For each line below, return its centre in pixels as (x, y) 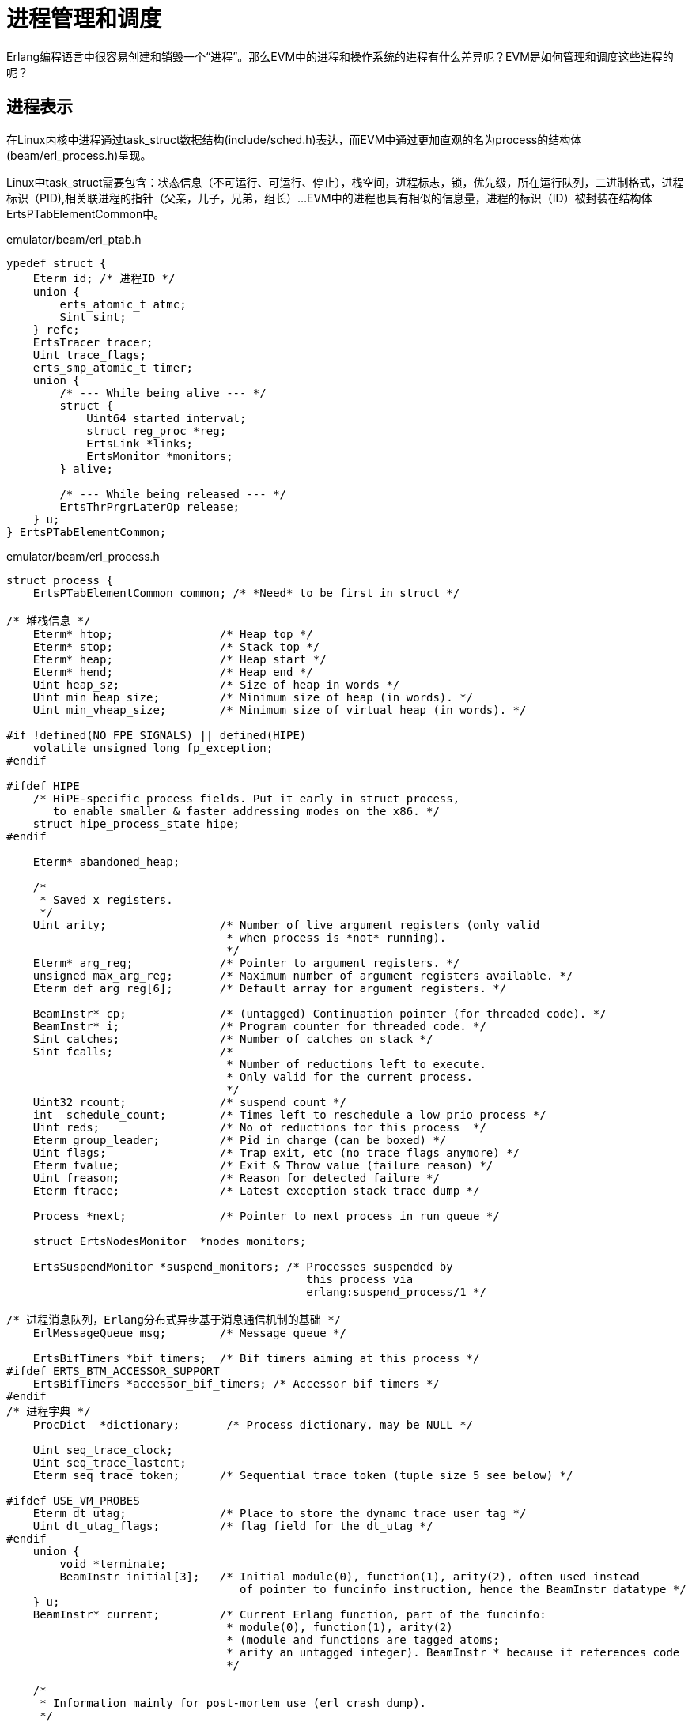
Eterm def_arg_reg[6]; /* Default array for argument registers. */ (270, 988)
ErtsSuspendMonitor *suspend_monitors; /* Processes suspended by (243, 1266)
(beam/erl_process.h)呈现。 (79, 155)
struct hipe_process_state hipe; (136, 823)
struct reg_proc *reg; (157, 430)
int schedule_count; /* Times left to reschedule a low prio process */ (289, 1114)
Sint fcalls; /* (133, 1051)
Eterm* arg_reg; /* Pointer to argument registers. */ (246, 963)
